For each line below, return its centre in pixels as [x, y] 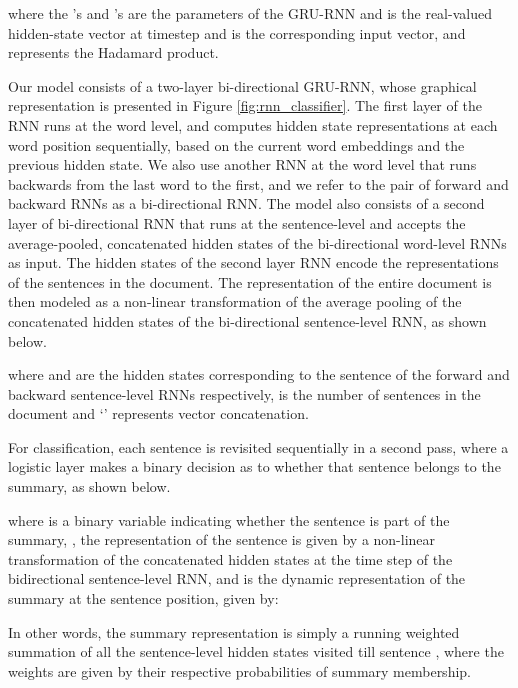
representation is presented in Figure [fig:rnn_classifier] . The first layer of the [245, 105]
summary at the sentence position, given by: [143, 598]
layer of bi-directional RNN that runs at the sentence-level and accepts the [237, 222]
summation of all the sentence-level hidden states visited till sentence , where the [256, 651]
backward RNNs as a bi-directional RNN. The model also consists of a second [246, 203]
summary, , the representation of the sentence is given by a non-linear [222, 539]
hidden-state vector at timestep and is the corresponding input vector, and [237, 32]
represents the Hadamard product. [113, 52]
